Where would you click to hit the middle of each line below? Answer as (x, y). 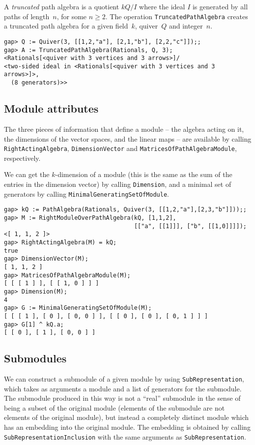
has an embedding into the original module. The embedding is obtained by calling (127, 427)
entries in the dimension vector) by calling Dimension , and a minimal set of (118, 184)
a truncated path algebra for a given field (66, 26)
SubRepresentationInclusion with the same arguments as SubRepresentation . (125, 436)
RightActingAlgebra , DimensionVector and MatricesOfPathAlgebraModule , (120, 148)
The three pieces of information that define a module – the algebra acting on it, (124, 129)
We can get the (27, 174)
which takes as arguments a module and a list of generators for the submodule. (123, 388)
